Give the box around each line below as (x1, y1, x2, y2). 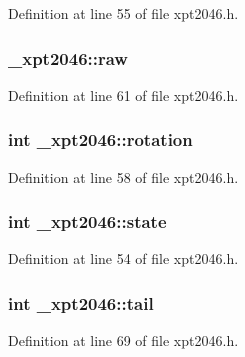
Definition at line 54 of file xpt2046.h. (8, 248, 239, 269)
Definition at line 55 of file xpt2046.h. (8, 3, 239, 23)
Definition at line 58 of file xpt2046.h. (8, 166, 239, 187)
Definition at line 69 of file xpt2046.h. (8, 330, 239, 351)
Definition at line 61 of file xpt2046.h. (8, 84, 239, 105)
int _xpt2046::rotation (8, 127, 193, 152)
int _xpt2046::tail (8, 290, 154, 315)
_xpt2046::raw (8, 45, 128, 70)
